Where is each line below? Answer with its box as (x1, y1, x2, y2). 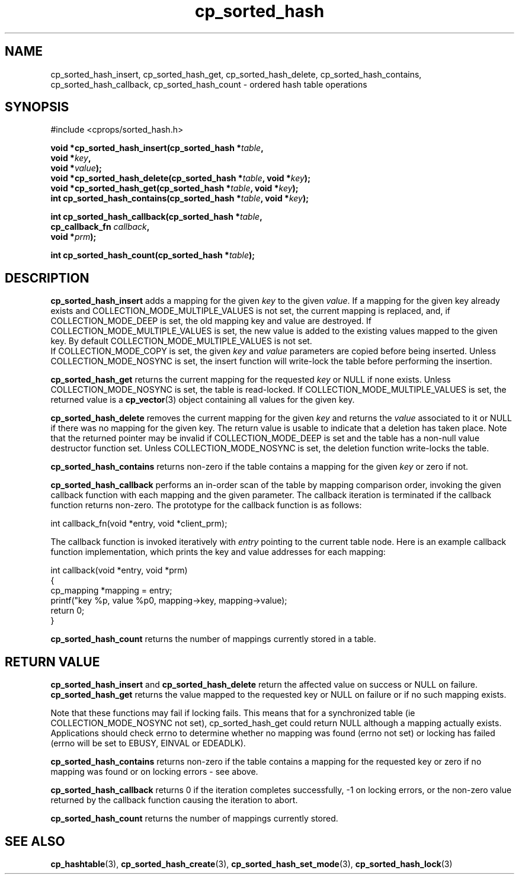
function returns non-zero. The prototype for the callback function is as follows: (50, 500, 362, 511)
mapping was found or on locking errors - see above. (50, 766, 258, 777)
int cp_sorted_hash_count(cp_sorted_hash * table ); (50, 250, 255, 261)
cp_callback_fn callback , (50, 222, 150, 232)
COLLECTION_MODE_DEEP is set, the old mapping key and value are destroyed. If (50, 316, 372, 326)
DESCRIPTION (5, 270, 89, 285)
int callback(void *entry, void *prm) (50, 565, 188, 576)
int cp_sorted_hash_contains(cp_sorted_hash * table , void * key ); (50, 193, 309, 204)
